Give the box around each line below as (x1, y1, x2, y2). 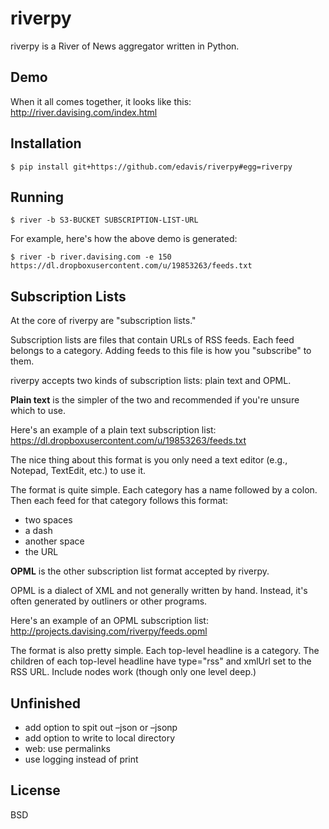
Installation (10, 135, 82, 152)
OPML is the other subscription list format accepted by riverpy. (10, 565, 270, 577)
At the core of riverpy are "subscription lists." (10, 315, 197, 327)
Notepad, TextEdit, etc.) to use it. (10, 465, 147, 477)
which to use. (10, 405, 66, 417)
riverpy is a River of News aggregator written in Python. (10, 40, 240, 52)
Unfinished (10, 695, 82, 712)
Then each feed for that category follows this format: (10, 495, 228, 507)
